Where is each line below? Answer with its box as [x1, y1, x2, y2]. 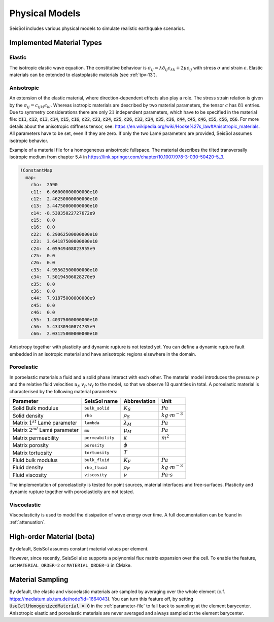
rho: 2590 [30, 182, 58, 188]
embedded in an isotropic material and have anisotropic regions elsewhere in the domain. [9, 351, 196, 357]
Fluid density [12, 464, 44, 471]
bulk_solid [84, 405, 110, 411]
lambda [84, 420, 100, 426]
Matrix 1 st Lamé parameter [12, 419, 78, 426]
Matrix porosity [12, 442, 49, 449]
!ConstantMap [20, 167, 53, 174]
